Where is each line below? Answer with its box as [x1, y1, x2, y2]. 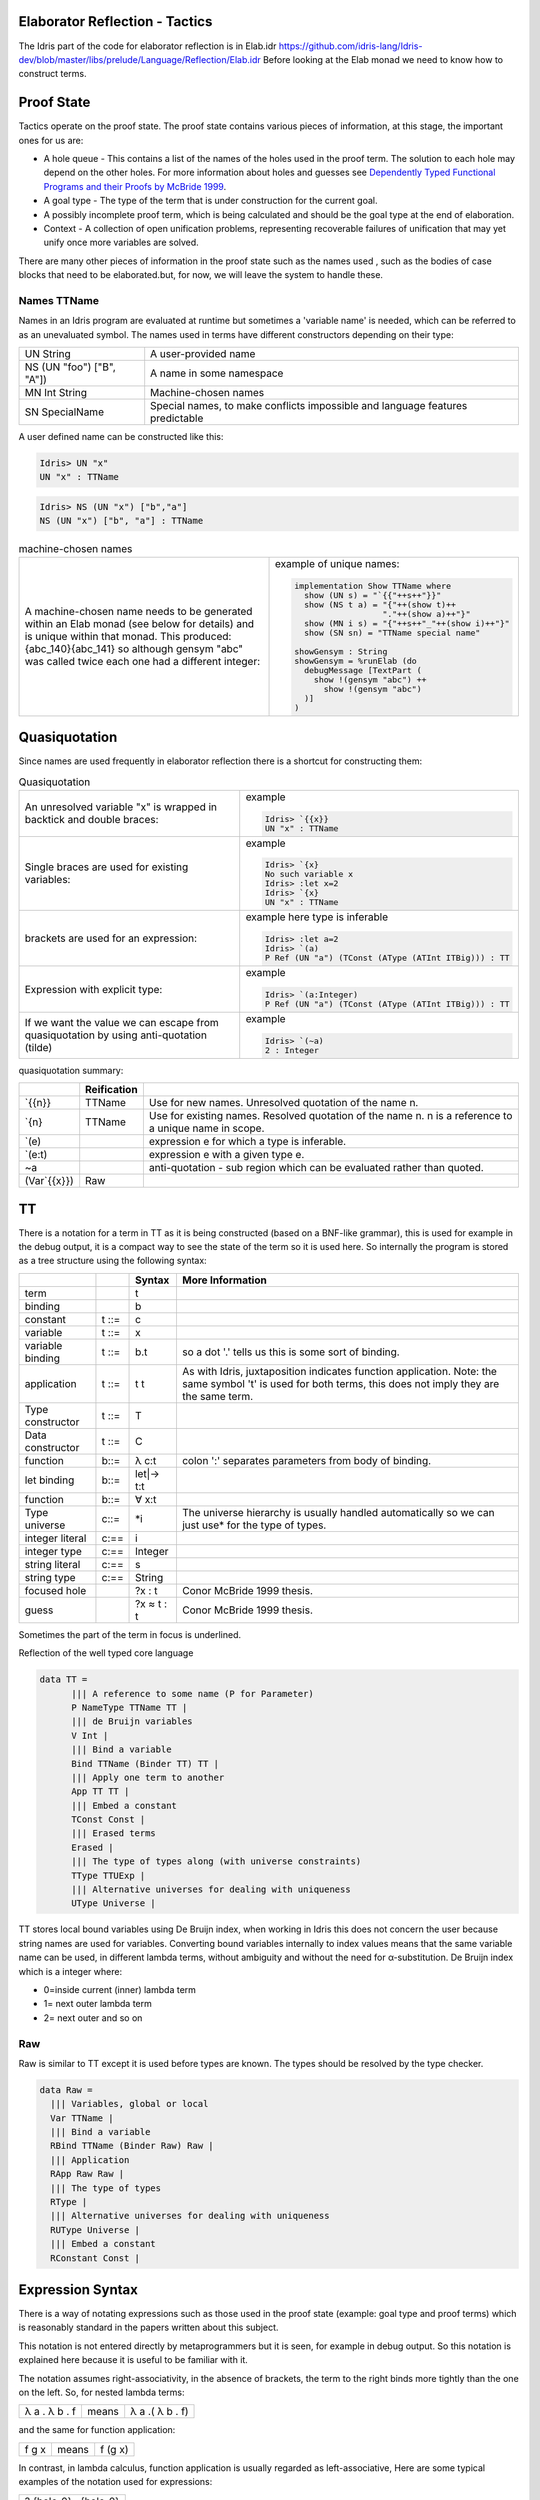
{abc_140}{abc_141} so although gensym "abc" [24, 642, 244, 656]
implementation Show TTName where [294, 580, 452, 591]
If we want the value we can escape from [24, 1016, 219, 1030]
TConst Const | [71, 1814, 146, 1825]
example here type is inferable [245, 910, 389, 924]
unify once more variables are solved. [43, 236, 199, 249]
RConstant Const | [50, 2252, 140, 2264]
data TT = [39, 1674, 88, 1685]
